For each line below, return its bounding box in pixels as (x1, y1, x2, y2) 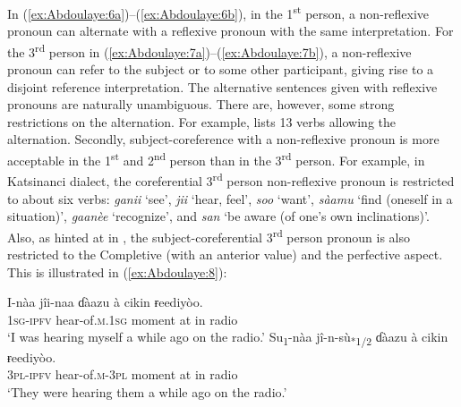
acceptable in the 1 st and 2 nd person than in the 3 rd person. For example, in (7, 148, 425, 169)
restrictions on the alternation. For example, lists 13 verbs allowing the (7, 112, 397, 131)
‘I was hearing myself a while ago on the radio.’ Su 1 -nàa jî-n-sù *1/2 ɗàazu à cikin (7, 327, 448, 349)
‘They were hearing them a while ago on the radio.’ (7, 382, 287, 401)
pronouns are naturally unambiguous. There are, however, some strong (7, 95, 395, 114)
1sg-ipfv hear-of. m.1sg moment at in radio (7, 309, 238, 328)
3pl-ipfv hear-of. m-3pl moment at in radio (7, 365, 238, 384)
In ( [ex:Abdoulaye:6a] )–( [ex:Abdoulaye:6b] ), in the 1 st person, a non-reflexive (7, 2, 430, 22)
